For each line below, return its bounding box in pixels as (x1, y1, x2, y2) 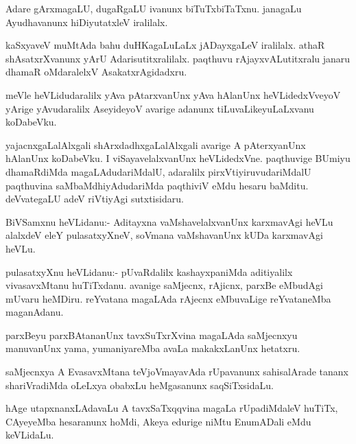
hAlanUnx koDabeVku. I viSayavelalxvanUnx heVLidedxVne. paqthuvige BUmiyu (5, 151, 351, 165)
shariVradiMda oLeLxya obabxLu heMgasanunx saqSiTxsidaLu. (5, 377, 274, 392)
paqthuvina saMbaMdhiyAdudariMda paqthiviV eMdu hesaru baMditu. (5, 178, 309, 192)
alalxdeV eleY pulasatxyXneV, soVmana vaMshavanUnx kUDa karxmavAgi (5, 228, 323, 242)
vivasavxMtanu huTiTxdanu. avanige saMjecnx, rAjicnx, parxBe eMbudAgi (5, 278, 323, 292)
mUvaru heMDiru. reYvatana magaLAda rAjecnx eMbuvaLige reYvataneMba (5, 291, 331, 305)
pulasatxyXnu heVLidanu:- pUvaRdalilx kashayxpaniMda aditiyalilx (5, 264, 293, 279)
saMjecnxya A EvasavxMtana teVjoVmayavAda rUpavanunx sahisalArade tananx (5, 364, 348, 379)
